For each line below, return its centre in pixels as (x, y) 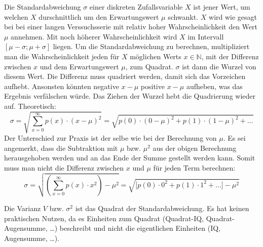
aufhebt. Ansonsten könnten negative (62, 86)
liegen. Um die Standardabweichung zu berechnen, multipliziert (151, 46)
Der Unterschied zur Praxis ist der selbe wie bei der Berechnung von (110, 138)
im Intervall (206, 36)
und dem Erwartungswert (79, 66)
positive (153, 86)
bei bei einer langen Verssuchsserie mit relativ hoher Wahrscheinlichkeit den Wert (131, 27)
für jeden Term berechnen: (194, 167)
